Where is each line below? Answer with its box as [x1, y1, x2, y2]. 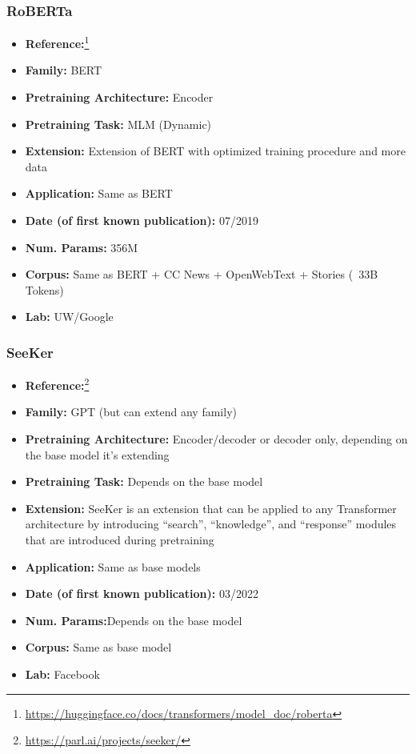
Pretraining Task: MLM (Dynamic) [25, 115, 212, 132]
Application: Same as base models [25, 558, 201, 575]
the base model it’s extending [25, 446, 170, 463]
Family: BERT [25, 62, 102, 78]
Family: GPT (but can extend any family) [25, 403, 237, 420]
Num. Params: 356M [25, 239, 138, 255]
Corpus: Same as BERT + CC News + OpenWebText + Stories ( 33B [25, 266, 378, 283]
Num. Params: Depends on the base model [25, 612, 242, 628]
